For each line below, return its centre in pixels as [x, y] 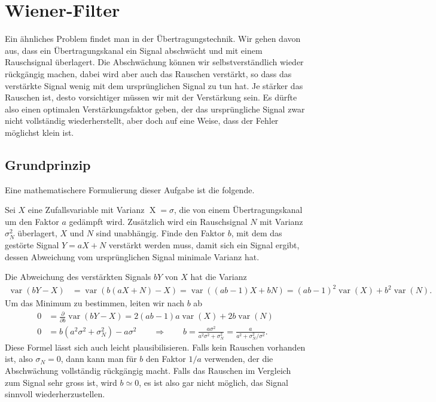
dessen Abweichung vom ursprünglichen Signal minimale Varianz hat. [132, 256]
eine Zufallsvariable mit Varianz [86, 210]
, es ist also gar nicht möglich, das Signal [214, 382]
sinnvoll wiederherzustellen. [55, 394]
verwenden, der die [239, 359]
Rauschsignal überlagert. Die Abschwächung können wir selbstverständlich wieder [154, 62]
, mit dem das [257, 233]
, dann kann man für [99, 359]
